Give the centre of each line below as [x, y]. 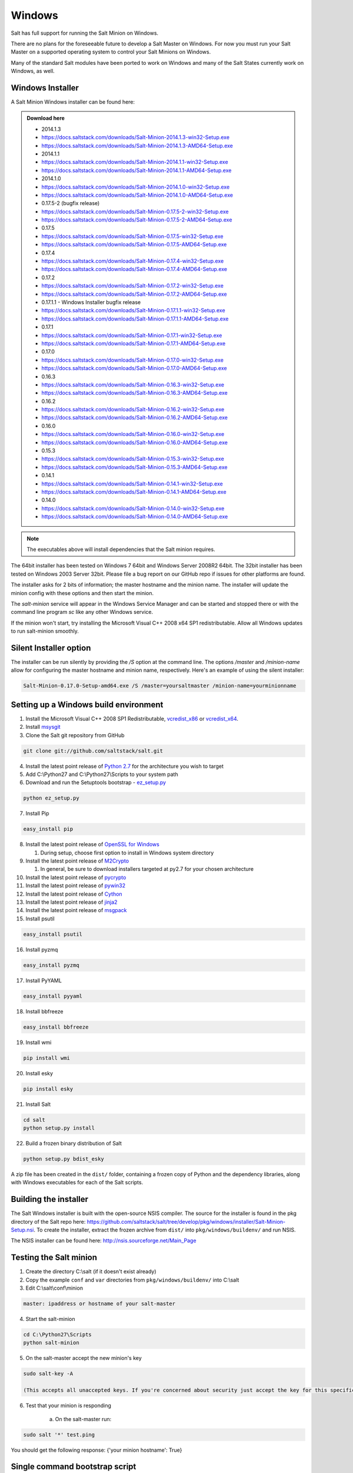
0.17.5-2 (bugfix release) [71, 203]
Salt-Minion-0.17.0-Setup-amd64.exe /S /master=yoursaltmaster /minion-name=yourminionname [160, 686]
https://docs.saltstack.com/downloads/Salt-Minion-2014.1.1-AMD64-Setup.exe [136, 170]
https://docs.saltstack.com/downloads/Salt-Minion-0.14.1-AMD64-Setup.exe [134, 491]
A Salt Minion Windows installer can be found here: [73, 102]
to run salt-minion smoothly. [45, 631]
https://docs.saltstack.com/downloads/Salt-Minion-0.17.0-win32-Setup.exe [132, 360]
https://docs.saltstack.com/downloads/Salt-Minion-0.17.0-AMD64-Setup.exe [134, 368]
